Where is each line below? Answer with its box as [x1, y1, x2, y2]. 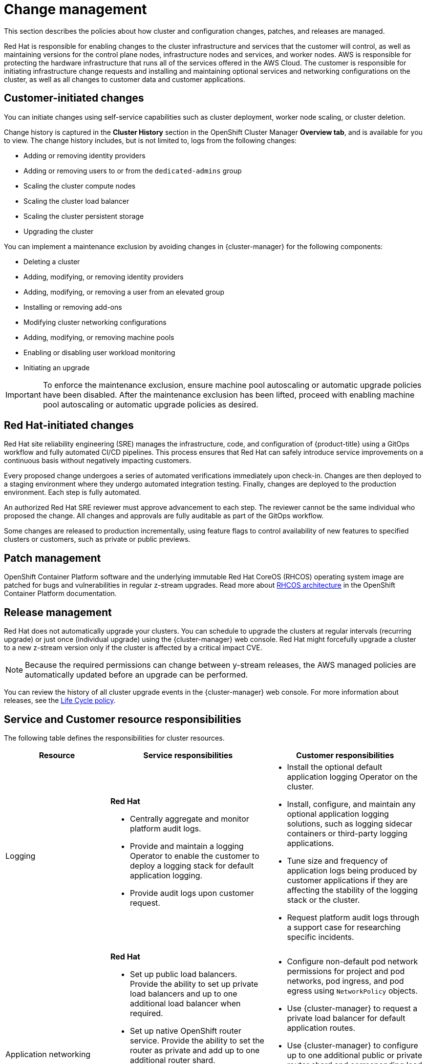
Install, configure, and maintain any [287, 799, 416, 809]
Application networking [5, 1049, 91, 1059]
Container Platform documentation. [4, 589, 117, 598]
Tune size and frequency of [287, 855, 388, 866]
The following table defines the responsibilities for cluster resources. [4, 733, 225, 742]
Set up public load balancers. [130, 969, 237, 979]
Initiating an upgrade [23, 363, 90, 372]
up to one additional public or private [287, 1050, 422, 1060]
